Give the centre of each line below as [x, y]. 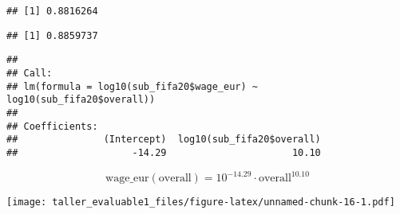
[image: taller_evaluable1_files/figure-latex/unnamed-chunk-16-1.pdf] [201, 202]
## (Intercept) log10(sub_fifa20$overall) [164, 140]
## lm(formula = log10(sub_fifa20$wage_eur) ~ [132, 86]
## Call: [30, 73]
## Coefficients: [52, 126]
